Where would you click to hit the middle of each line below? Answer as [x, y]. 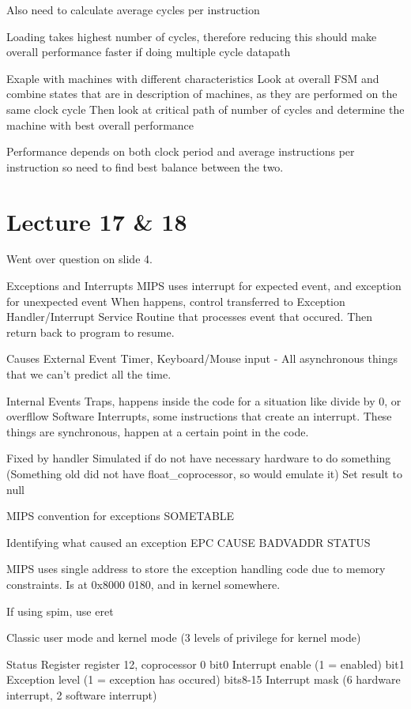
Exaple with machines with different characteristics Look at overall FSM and [193, 78]
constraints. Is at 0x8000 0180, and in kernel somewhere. [143, 584]
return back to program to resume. [90, 332]
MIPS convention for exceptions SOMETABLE [121, 516]
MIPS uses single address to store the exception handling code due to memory [196, 569]
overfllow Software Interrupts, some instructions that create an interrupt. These [199, 416]
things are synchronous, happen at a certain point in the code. [158, 431]
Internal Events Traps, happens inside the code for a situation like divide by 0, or [204, 400]
